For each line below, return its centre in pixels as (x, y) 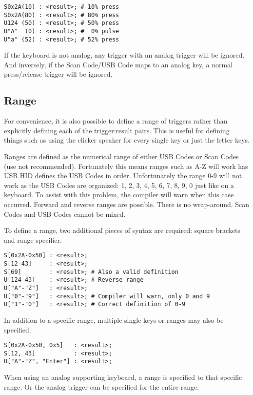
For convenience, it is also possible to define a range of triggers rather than (116, 121)
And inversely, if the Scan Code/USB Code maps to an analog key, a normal (118, 64)
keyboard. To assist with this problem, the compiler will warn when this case (119, 195)
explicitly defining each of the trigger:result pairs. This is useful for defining (117, 130)
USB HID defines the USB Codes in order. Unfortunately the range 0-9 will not (123, 176)
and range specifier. (33, 239)
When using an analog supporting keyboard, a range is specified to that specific (123, 377)
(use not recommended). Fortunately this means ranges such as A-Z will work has (126, 166)
